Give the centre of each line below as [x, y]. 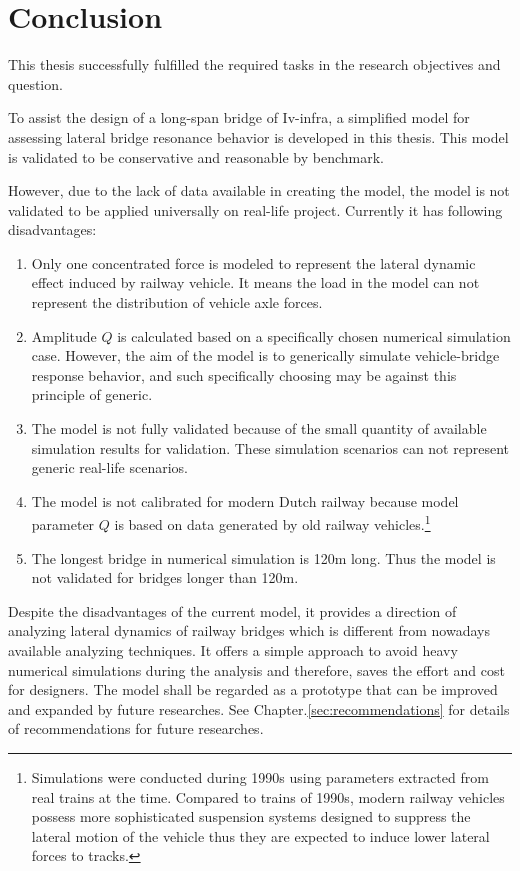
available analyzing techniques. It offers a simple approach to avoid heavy [233, 650]
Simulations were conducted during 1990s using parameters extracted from [260, 777]
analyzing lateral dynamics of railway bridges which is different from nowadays [249, 630]
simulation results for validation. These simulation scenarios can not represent [270, 447]
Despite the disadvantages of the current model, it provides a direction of [232, 610]
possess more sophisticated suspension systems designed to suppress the [251, 816]
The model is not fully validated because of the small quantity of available [259, 428]
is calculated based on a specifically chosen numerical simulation [314, 335]
